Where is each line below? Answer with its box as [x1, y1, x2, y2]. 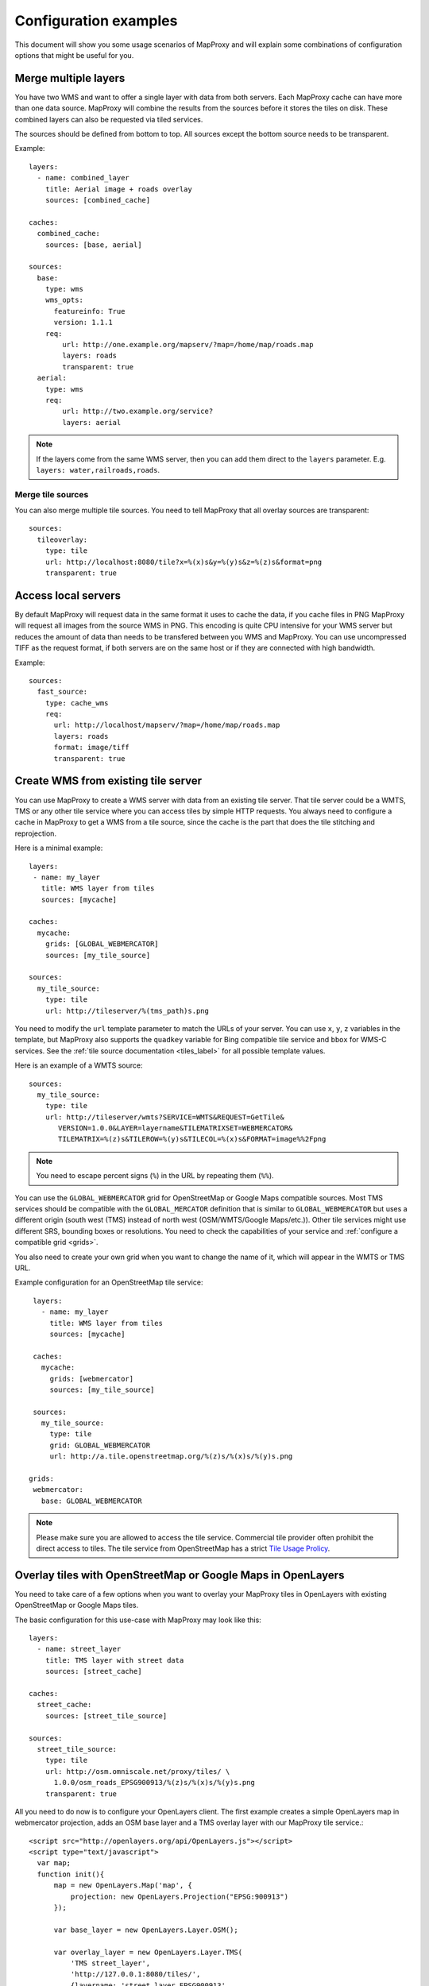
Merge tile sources [14, 489, 89, 500]
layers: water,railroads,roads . [36, 465, 160, 474]
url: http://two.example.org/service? [62, 407, 214, 416]
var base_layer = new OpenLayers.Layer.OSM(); [53, 1925, 238, 1934]
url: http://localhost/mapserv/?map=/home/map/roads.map [53, 721, 280, 730]
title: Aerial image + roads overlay [44, 184, 192, 194]
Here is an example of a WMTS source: [14, 1061, 143, 1070]
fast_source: [37, 687, 88, 697]
